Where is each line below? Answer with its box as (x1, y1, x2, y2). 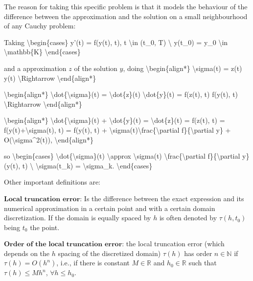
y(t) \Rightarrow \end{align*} (4, 72, 96, 83)
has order (184, 248, 212, 258)
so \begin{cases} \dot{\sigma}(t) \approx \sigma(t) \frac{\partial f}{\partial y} (4, 151, 250, 161)
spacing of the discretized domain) (58, 248, 161, 258)
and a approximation (4, 63, 67, 73)
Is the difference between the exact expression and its (84, 193, 244, 203)
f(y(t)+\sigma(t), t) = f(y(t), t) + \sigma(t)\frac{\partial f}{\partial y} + (4, 124, 231, 135)
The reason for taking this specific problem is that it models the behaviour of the (4, 1, 248, 11)
